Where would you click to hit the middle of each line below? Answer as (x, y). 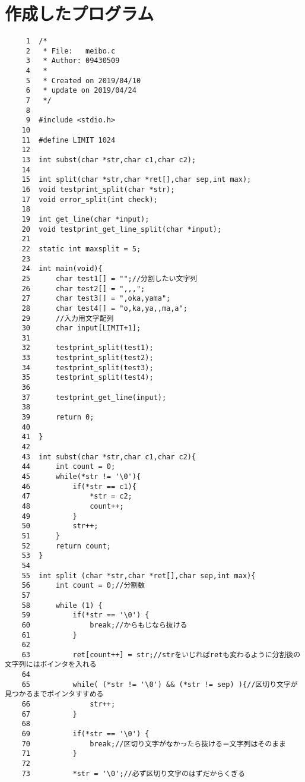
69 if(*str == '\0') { (85, 734)
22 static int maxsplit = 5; (81, 249)
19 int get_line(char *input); (85, 219)
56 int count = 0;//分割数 (83, 586)
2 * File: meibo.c (71, 51)
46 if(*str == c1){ (79, 486)
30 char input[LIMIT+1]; (81, 328)
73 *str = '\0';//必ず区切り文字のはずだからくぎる (133, 773)
